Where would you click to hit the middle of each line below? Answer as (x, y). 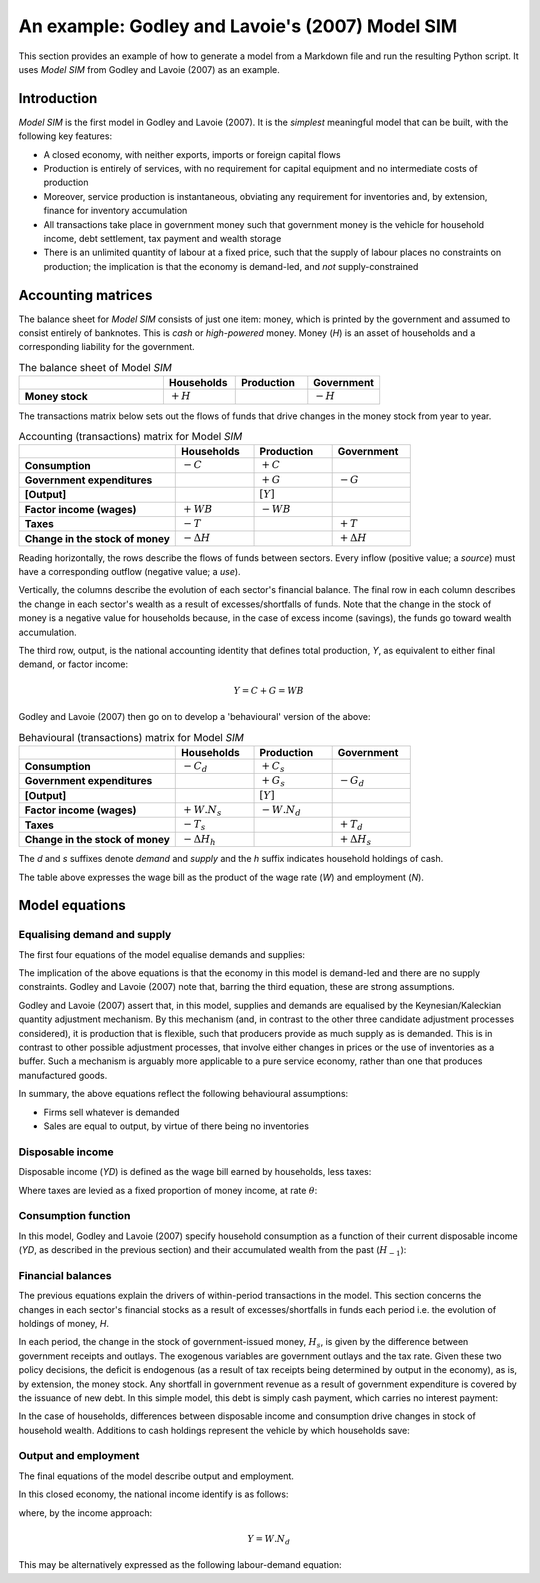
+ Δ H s (355, 839)
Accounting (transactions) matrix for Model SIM (130, 437)
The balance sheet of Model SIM (95, 368)
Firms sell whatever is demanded (111, 1112)
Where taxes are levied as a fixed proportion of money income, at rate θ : (168, 1190)
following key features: (65, 136)
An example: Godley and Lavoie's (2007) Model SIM (238, 26)
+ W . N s (202, 811)
